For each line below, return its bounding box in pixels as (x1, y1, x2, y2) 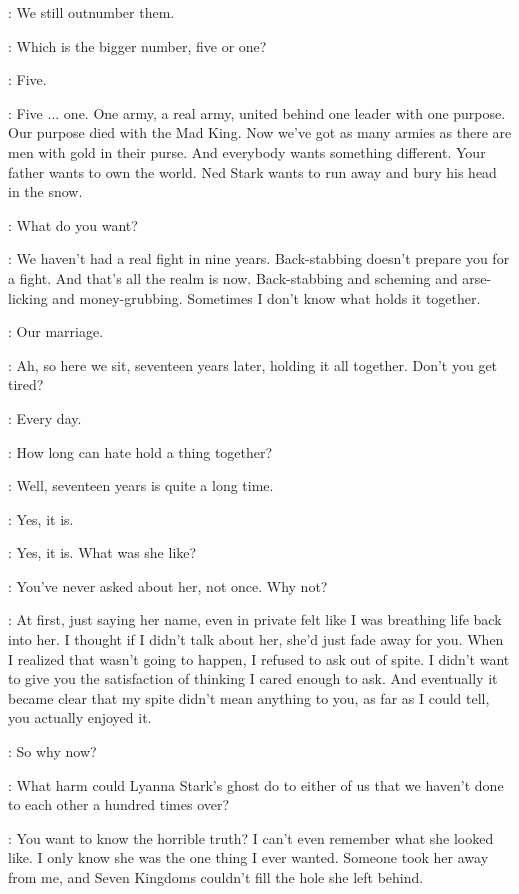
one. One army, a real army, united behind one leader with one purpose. (63, 102, 506, 123)
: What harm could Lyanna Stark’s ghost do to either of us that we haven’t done (8, 774, 504, 795)
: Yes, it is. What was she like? (8, 542, 197, 563)
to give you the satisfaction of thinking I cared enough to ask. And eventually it (8, 668, 498, 689)
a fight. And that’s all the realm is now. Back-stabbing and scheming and (8, 267, 458, 288)
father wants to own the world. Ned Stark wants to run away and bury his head (8, 161, 497, 182)
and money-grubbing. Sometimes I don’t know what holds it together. (52, 287, 481, 308)
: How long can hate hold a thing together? (8, 441, 273, 462)
